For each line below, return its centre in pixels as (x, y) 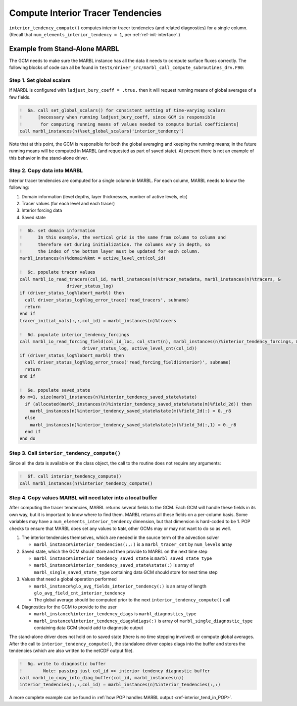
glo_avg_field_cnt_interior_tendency (80, 593)
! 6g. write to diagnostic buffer (63, 664)
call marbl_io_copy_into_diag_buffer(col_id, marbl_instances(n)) (102, 677)
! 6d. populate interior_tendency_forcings (74, 334)
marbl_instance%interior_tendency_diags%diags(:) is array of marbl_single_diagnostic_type (143, 621)
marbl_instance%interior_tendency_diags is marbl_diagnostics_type (115, 614)
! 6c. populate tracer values (58, 272)
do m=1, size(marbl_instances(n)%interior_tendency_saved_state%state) (108, 397)
